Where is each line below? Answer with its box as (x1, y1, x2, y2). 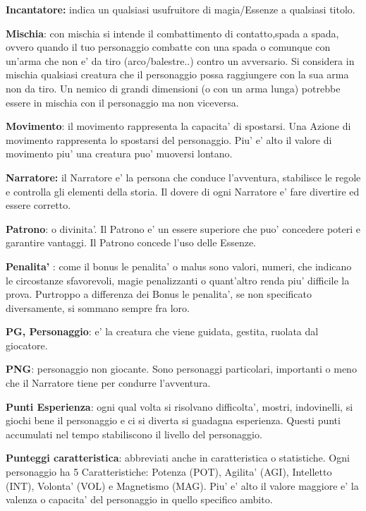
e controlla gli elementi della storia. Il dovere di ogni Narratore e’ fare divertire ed (6, 184, 360, 198)
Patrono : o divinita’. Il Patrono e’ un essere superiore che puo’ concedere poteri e (6, 221, 361, 236)
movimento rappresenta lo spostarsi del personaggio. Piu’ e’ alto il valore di (6, 132, 332, 147)
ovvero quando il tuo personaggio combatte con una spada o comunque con (6, 40, 331, 54)
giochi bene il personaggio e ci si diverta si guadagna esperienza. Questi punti (6, 413, 341, 428)
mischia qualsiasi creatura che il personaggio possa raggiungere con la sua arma (6, 67, 349, 82)
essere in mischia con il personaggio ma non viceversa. (6, 95, 239, 109)
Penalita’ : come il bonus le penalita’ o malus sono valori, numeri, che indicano (6, 258, 352, 273)
